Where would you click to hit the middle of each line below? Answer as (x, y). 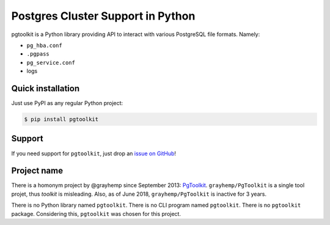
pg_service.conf (51, 62)
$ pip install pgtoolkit (61, 119)
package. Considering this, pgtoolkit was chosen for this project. (96, 213)
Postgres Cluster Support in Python (103, 16)
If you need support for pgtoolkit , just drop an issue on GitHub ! (94, 153)
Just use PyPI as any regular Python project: (67, 103)
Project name (37, 171)
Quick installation (46, 88)
